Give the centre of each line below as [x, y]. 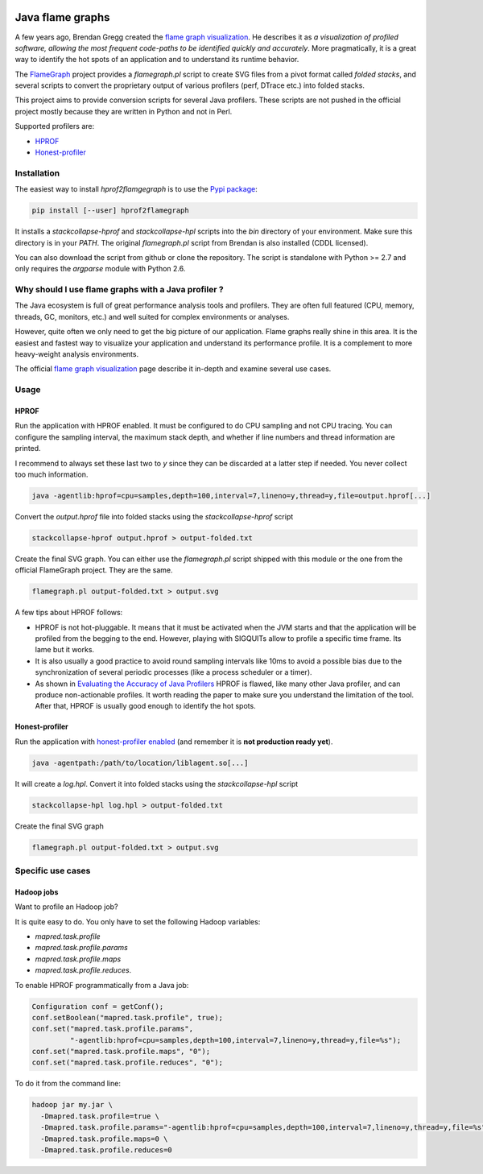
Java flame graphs [62, 17]
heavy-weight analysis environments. [77, 354]
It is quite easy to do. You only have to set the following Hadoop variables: [138, 921]
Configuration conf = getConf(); [98, 1006]
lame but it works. [65, 650]
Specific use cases [53, 871]
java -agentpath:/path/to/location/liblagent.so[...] [140, 763]
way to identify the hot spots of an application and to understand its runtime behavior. [157, 60]
